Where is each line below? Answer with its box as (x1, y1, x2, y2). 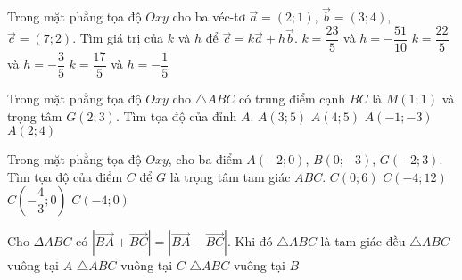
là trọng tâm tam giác (169, 167, 291, 185)
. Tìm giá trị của (72, 29, 164, 47)
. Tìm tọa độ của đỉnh (115, 106, 237, 125)
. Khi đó (227, 232, 273, 251)
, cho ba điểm (168, 150, 243, 169)
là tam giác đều (320, 232, 406, 251)
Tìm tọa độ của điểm (7, 167, 123, 185)
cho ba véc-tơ (172, 7, 245, 26)
